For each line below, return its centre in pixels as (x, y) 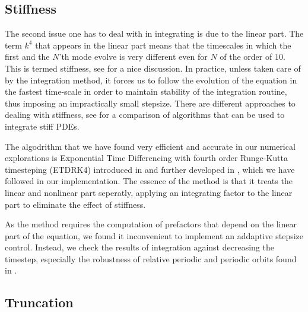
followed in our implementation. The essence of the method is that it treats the (149, 181)
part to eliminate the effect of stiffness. (75, 204)
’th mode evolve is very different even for (133, 57)
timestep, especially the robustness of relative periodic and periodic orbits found (151, 258)
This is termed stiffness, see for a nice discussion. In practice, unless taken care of (153, 68)
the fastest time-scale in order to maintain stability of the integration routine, (146, 91)
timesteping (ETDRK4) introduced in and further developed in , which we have (150, 169)
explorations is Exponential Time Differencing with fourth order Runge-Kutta (146, 158)
